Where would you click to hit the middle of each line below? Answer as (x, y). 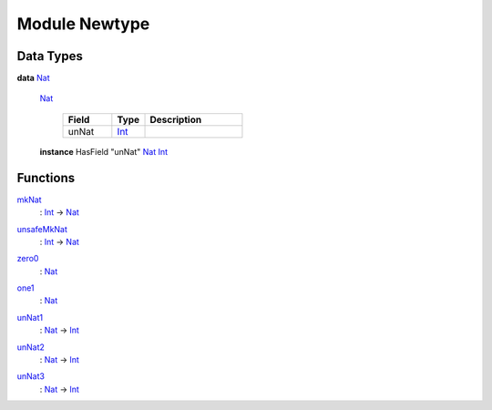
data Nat (33, 78)
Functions (46, 178)
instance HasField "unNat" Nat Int (104, 151)
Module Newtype (83, 24)
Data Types (50, 56)
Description (176, 119)
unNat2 (31, 347)
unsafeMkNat (42, 229)
